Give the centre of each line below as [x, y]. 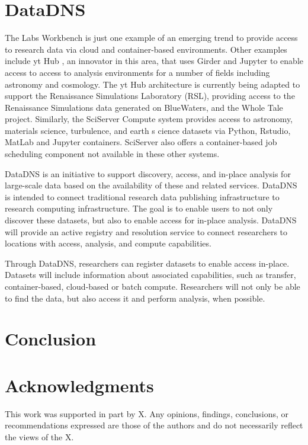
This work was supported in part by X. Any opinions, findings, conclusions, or [147, 413]
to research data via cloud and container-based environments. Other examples [146, 49]
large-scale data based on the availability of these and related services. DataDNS [151, 185]
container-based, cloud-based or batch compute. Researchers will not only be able [153, 286]
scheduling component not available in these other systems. [112, 154]
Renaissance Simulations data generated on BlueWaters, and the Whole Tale [144, 107]
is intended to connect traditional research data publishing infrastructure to [142, 196]
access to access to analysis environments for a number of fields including [137, 72]
